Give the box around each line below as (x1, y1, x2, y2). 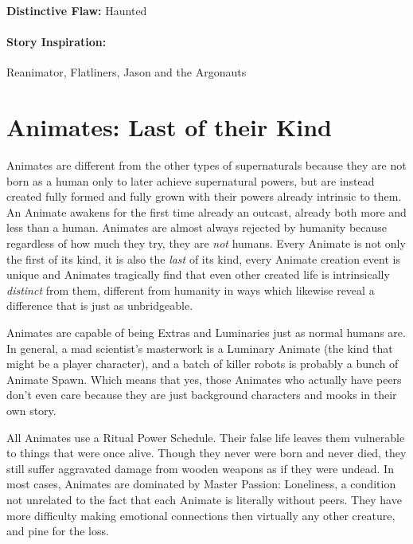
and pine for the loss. (6, 522, 109, 539)
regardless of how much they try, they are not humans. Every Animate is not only (6, 235, 406, 252)
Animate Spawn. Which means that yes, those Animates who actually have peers (6, 370, 402, 387)
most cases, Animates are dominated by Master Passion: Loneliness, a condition (6, 476, 396, 492)
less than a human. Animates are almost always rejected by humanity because (6, 219, 388, 236)
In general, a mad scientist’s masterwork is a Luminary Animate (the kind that (6, 339, 393, 356)
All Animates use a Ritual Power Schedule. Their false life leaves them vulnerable (6, 429, 405, 445)
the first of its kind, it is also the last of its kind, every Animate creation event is (6, 250, 400, 267)
